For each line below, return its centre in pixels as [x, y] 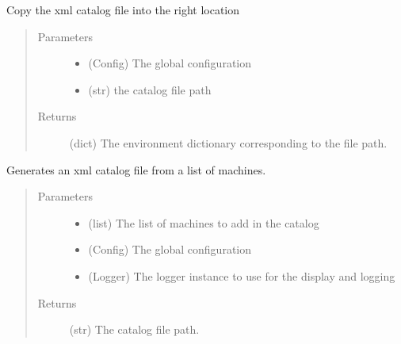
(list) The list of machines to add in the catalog [204, 222]
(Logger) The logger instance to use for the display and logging [242, 275]
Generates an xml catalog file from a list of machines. [136, 169]
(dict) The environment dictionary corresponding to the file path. [228, 142]
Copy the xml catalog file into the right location [123, 10]
